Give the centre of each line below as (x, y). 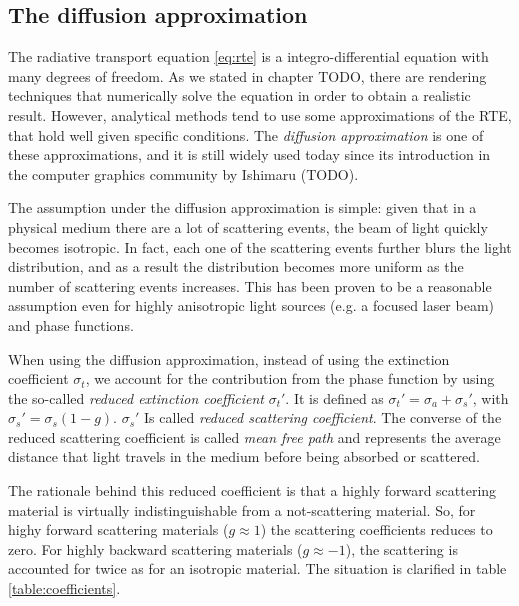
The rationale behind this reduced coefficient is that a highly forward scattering (252, 490)
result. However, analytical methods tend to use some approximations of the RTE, (260, 114)
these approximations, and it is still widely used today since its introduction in (249, 154)
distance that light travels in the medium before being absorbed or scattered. (244, 456)
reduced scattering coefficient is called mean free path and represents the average (254, 436)
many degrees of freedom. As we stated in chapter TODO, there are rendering (247, 75)
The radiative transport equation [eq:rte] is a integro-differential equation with (248, 56)
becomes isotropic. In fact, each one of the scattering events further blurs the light (260, 246)
